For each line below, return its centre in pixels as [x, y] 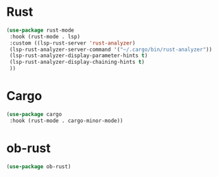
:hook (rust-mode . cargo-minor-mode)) [66, 121]
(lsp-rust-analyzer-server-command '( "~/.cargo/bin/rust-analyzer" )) [111, 49]
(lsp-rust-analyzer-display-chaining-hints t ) [77, 62]
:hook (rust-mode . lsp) [45, 36]
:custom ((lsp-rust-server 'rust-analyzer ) [72, 43]
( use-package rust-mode [40, 30]
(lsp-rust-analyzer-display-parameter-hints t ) [78, 56]
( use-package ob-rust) [39, 166]
